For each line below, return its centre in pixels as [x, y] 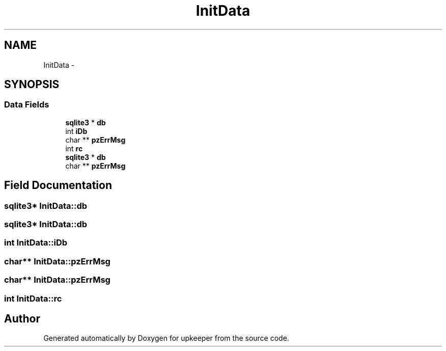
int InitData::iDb [36, 243]
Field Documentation [58, 185]
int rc [74, 148]
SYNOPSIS [32, 85]
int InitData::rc [33, 298]
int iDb [76, 131]
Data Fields [27, 105]
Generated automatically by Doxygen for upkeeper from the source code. [166, 338]
